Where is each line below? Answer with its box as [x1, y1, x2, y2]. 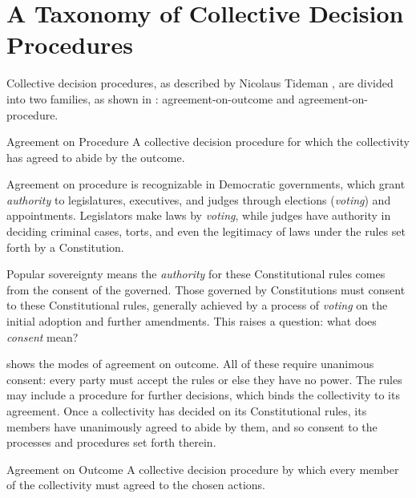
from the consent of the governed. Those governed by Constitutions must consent [6, 281, 406, 298]
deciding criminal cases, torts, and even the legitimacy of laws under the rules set [6, 223, 406, 240]
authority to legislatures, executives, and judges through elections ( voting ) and [6, 191, 391, 208]
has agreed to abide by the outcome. [6, 148, 185, 165]
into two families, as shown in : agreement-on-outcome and [6, 90, 295, 107]
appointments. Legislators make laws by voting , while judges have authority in [6, 207, 391, 224]
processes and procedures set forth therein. [6, 434, 216, 451]
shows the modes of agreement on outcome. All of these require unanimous [6, 355, 374, 372]
